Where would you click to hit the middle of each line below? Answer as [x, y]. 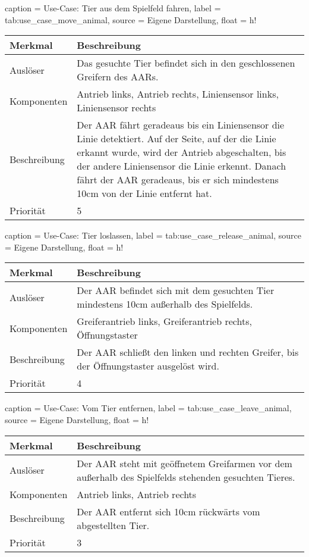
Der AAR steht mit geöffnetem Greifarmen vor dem [185, 463]
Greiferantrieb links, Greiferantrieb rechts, [164, 321]
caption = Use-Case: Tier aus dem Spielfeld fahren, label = [113, 8]
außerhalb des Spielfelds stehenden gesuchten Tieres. [186, 477]
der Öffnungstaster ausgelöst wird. [148, 366]
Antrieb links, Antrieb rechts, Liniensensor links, [178, 94]
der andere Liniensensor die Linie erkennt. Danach [182, 166]
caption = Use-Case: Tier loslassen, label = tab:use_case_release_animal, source [153, 235]
